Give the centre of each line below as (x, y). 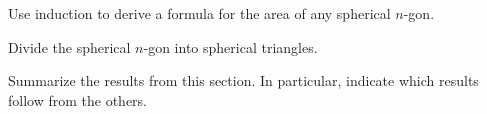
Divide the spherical (69, 46)
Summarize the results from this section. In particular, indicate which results (243, 80)
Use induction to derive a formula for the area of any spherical (199, 13)
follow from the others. (77, 99)
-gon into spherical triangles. (230, 46)
